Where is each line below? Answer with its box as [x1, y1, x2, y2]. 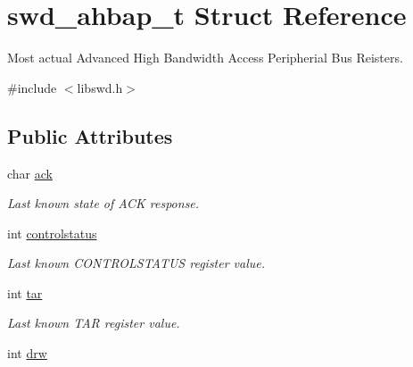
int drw [7, 344, 47, 363]
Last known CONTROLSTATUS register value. [7, 254, 266, 272]
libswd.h [77, 78, 123, 96]
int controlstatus [7, 223, 97, 242]
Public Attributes [7, 121, 173, 149]
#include [7, 78, 57, 96]
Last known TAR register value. [7, 313, 180, 332]
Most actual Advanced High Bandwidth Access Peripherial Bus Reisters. [7, 48, 403, 67]
